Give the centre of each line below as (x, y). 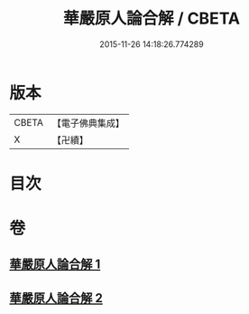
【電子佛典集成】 (88, 123)
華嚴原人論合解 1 (55, 265)
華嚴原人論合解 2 (56, 298)
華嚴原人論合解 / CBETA (152, 19)
